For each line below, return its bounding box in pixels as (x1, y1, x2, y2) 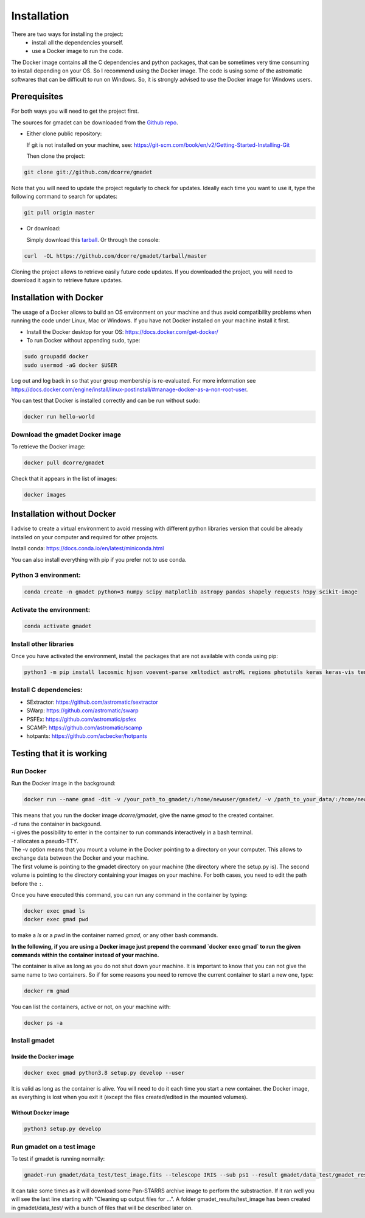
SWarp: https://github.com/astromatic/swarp (26, 707, 139, 714)
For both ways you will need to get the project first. (11, 107, 139, 115)
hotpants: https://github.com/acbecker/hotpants (26, 732, 147, 740)
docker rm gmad (24, 987, 69, 994)
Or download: (26, 225, 61, 232)
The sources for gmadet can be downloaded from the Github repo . (11, 119, 179, 126)
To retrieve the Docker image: (11, 442, 86, 450)
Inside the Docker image (11, 1053, 74, 1060)
